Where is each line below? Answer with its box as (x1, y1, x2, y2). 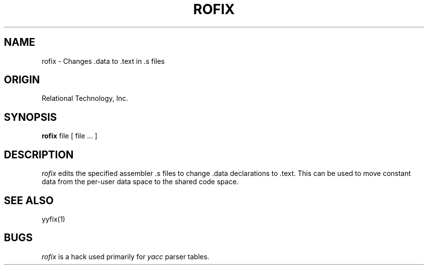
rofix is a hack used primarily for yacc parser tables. (42, 252, 210, 261)
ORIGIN (4, 74, 40, 86)
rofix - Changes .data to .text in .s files (42, 57, 165, 65)
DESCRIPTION (4, 148, 74, 161)
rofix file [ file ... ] (42, 132, 98, 140)
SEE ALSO (4, 194, 54, 207)
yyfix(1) (42, 214, 65, 223)
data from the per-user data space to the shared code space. (42, 177, 239, 186)
